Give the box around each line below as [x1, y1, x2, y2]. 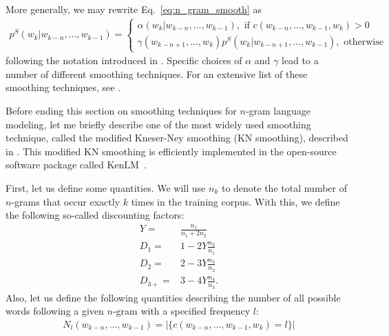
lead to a [282, 53, 319, 68]
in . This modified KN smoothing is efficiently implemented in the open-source [6, 144, 337, 158]
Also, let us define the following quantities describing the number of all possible [6, 290, 341, 304]
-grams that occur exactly [11, 194, 120, 208]
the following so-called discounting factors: [6, 208, 185, 222]
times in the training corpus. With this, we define [131, 194, 340, 208]
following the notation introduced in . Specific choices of [6, 53, 242, 68]
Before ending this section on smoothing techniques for [6, 103, 237, 117]
